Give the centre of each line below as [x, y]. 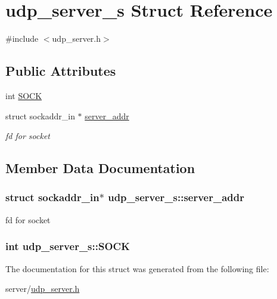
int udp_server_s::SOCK [68, 246]
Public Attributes [61, 71]
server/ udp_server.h [43, 289]
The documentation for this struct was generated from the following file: [137, 268]
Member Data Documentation [100, 168]
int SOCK [24, 95]
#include [22, 38]
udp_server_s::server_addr [176, 197]
